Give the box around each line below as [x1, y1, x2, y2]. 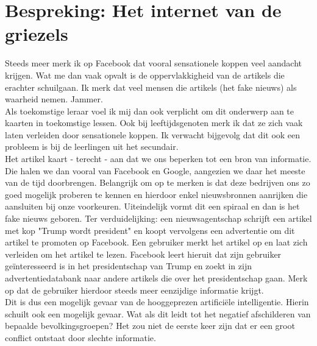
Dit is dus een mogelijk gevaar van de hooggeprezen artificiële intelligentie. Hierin [5, 295, 309, 308]
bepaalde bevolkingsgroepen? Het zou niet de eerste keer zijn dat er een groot [5, 319, 295, 332]
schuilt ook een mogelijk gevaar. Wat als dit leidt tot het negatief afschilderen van [5, 307, 311, 320]
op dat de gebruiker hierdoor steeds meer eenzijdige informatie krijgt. [5, 283, 264, 296]
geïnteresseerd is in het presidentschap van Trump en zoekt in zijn [5, 259, 252, 272]
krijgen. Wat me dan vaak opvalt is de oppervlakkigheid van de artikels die [5, 68, 285, 81]
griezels [5, 21, 68, 46]
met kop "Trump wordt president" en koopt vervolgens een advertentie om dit [5, 224, 295, 236]
